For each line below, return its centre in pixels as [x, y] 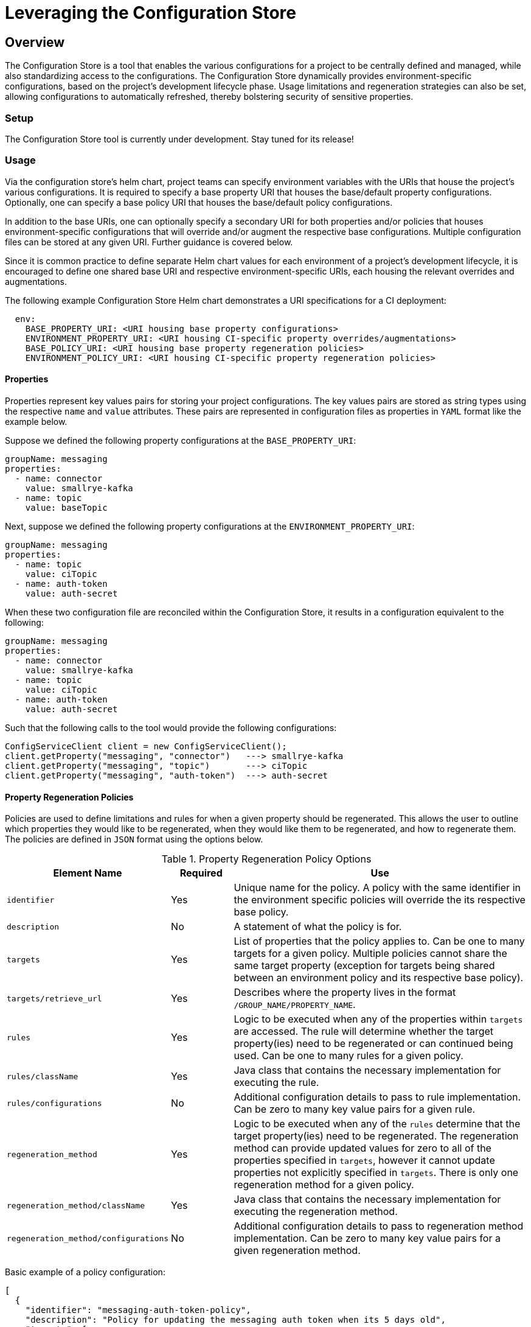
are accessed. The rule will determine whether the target [364, 1031]
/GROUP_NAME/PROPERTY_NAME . [295, 1005]
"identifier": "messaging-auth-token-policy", [138, 1310]
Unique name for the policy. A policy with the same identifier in [377, 888]
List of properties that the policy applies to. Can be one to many [379, 941]
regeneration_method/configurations [88, 1238]
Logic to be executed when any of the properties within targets [378, 1019]
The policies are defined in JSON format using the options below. [134, 839]
